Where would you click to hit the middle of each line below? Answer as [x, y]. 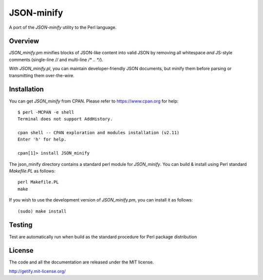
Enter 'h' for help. [42, 140]
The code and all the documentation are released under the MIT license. [82, 262]
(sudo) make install [42, 211]
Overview [24, 41]
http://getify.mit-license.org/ [37, 271]
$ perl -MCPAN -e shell [46, 112]
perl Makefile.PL [38, 182]
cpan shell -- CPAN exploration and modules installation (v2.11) [99, 133]
